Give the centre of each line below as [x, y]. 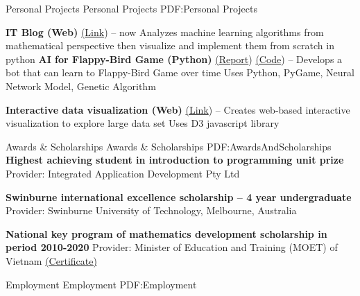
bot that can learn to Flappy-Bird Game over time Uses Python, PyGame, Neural [180, 72]
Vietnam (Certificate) [51, 260]
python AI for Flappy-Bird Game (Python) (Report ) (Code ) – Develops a [174, 59]
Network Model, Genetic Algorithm [81, 86]
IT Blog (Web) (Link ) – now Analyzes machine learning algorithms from [165, 32]
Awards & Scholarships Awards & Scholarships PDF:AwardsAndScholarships [169, 146]
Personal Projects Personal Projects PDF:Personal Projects [131, 8]
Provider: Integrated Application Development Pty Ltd [123, 173]
